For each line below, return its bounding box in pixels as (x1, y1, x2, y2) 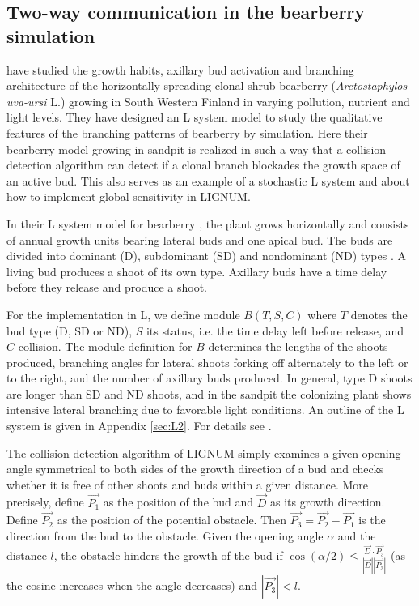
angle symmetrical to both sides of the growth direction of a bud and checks (6, 460, 384, 477)
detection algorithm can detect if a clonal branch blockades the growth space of (6, 156, 400, 173)
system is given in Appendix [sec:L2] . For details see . (6, 417, 272, 434)
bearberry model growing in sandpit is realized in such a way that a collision (6, 140, 387, 157)
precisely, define (6, 493, 84, 510)
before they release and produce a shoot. (6, 279, 207, 296)
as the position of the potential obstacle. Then (57, 511, 287, 528)
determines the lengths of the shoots (208, 338, 388, 355)
